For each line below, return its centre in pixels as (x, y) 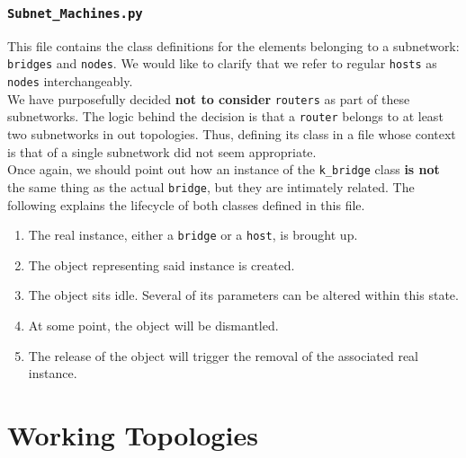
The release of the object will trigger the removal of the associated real (223, 355)
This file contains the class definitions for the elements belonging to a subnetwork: (233, 45)
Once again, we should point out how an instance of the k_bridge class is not (224, 169)
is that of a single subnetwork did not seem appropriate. (162, 151)
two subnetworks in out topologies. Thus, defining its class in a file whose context (232, 134)
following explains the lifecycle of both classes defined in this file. (186, 204)
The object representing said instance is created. (161, 264)
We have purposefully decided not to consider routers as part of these (209, 98)
